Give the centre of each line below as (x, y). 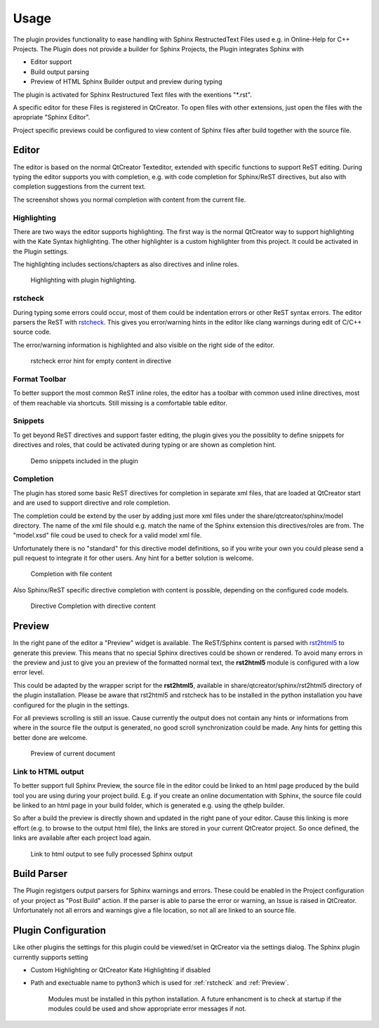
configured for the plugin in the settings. (71, 705)
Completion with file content (71, 574)
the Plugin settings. (41, 251)
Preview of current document (73, 754)
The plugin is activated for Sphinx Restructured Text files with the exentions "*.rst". (132, 94)
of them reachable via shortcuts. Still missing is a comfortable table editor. (120, 403)
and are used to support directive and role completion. (92, 503)
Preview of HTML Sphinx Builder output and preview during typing (126, 82)
